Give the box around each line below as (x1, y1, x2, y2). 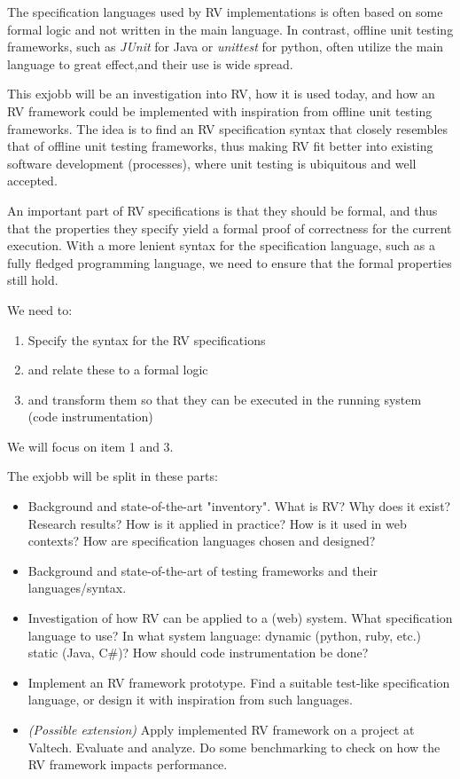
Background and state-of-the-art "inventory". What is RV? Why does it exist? (27, 497, 451, 515)
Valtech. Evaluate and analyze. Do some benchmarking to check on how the (27, 737, 441, 756)
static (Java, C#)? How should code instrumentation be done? (27, 643, 369, 662)
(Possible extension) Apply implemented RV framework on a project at (27, 720, 415, 738)
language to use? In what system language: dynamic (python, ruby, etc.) (27, 626, 422, 644)
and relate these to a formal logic (27, 360, 208, 379)
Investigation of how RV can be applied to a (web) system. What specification (27, 609, 453, 627)
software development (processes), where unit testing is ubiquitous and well (7, 153, 417, 172)
